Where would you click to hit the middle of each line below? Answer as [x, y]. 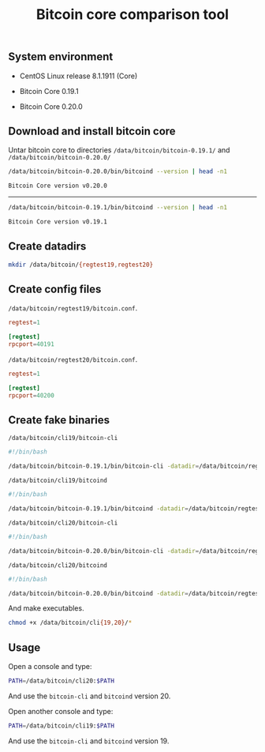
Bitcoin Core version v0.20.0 [58, 186]
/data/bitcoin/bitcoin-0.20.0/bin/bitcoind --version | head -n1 [118, 171]
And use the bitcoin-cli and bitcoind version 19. [89, 741]
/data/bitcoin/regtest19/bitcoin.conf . [73, 308]
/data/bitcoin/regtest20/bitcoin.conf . [73, 359]
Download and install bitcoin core [92, 131]
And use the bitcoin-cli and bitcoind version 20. [90, 696]
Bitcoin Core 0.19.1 [49, 91]
